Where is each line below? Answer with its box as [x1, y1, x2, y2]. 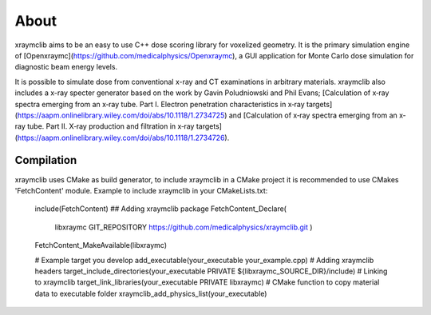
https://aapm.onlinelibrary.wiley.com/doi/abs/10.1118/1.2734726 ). [17, 133, 230, 142]
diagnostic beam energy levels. [14, 62, 118, 72]
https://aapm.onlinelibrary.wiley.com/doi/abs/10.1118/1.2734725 [17, 110, 225, 120]
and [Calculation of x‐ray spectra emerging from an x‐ [228, 110, 406, 120]
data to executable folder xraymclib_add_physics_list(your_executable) [34, 289, 267, 298]
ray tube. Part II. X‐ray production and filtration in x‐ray [14, 122, 195, 131]
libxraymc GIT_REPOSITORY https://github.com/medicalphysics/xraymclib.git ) [54, 222, 313, 232]
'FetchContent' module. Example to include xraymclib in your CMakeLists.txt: [14, 185, 268, 195]
